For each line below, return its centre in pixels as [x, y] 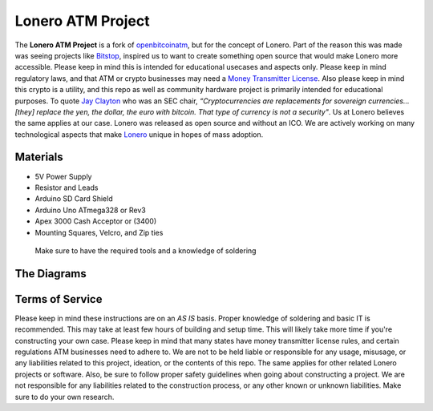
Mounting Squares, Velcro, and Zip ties [99, 232]
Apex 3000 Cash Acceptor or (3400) [96, 221]
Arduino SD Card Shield [74, 199]
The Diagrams [51, 274]
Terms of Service [59, 299]
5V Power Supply [63, 176]
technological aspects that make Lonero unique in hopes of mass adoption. [139, 134]
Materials [39, 157]
